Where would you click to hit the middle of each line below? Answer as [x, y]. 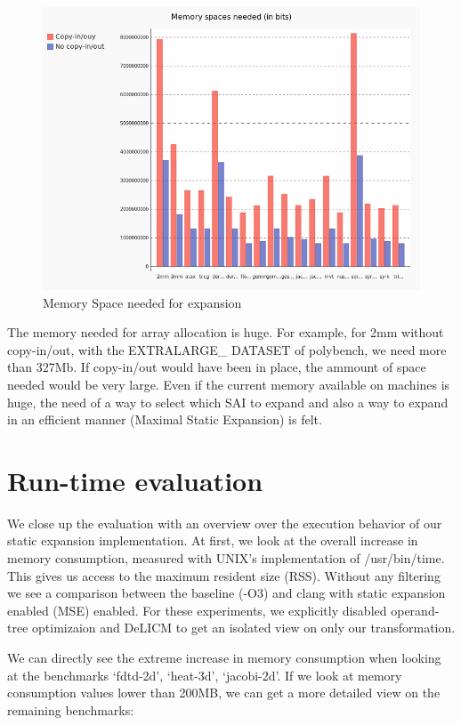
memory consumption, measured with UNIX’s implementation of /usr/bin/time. [226, 558]
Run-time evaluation [135, 480]
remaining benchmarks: [71, 709]
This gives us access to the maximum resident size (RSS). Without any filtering [224, 575]
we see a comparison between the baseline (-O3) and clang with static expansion [226, 593]
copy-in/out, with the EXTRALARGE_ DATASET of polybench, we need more [227, 349]
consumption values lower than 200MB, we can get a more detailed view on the [224, 693]
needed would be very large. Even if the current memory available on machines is [229, 384]
